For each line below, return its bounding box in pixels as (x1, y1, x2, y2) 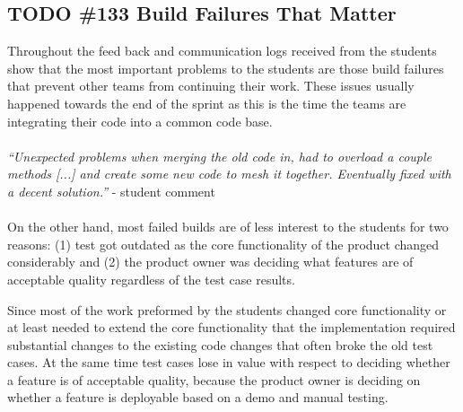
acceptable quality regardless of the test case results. (7, 269, 295, 288)
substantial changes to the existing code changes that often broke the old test (7, 335, 433, 354)
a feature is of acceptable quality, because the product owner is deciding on (7, 370, 421, 389)
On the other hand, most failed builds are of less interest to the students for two (7, 217, 449, 236)
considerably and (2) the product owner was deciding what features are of (7, 252, 414, 271)
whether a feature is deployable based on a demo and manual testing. (7, 388, 389, 407)
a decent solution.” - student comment (7, 181, 215, 200)
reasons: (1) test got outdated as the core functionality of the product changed (7, 234, 440, 253)
